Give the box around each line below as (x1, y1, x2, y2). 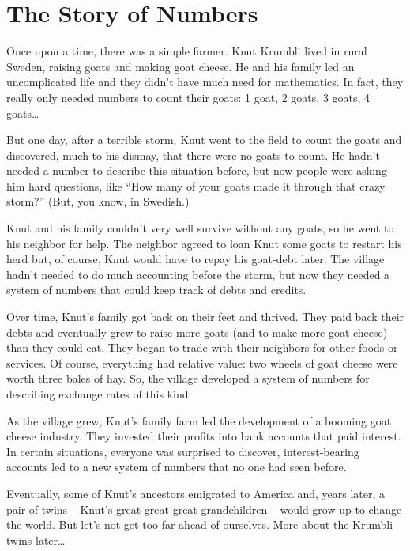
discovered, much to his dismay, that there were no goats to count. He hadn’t (6, 146, 380, 163)
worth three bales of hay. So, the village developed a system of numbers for (6, 370, 370, 387)
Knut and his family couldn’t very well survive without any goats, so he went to (6, 220, 394, 236)
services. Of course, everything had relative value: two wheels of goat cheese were (6, 354, 398, 371)
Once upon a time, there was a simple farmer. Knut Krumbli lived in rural (6, 43, 367, 59)
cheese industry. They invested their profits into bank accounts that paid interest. (6, 428, 401, 444)
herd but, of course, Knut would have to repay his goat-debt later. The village (6, 251, 385, 267)
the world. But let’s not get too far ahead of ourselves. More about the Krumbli (6, 516, 393, 533)
